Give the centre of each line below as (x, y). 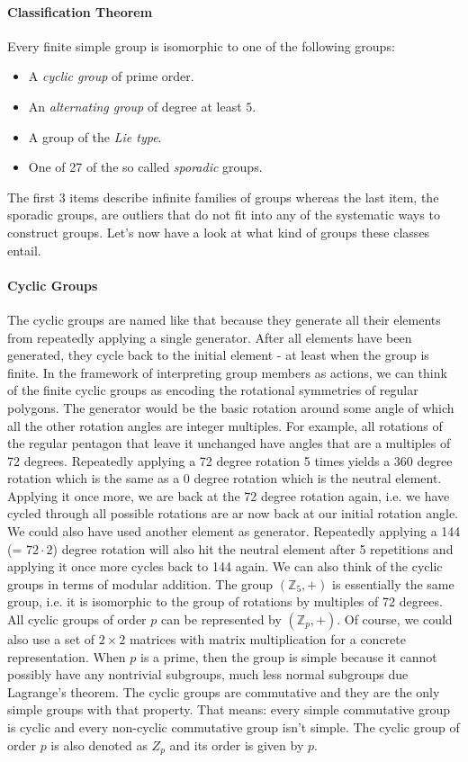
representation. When (67, 656)
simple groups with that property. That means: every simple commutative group (229, 709)
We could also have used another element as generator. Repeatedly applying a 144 (234, 531)
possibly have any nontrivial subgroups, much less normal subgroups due (208, 674)
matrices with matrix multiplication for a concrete (267, 639)
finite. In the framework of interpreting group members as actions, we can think (227, 372)
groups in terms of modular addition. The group (140, 583)
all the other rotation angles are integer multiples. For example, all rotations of (225, 425)
